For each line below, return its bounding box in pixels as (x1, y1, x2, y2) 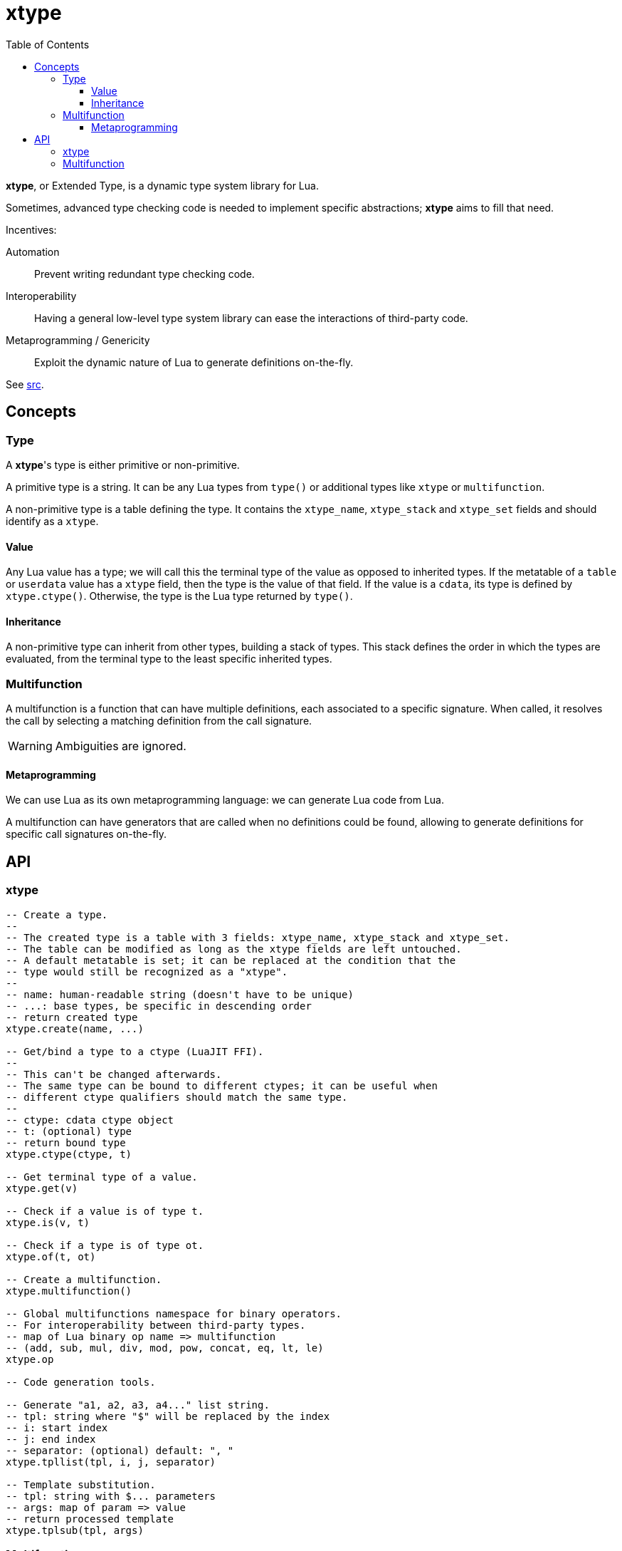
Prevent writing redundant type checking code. (34, 267, 255, 280)
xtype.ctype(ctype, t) (6, 1148, 132, 1160)
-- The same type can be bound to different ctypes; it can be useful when (6, 1079, 438, 1091)
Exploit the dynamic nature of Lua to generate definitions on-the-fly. (34, 356, 354, 368)
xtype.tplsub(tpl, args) (6, 1524, 144, 1536)
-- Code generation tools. (6, 1376, 156, 1388)
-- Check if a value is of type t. (6, 1205, 204, 1217)
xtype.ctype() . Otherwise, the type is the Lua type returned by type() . (6, 590, 353, 603)
